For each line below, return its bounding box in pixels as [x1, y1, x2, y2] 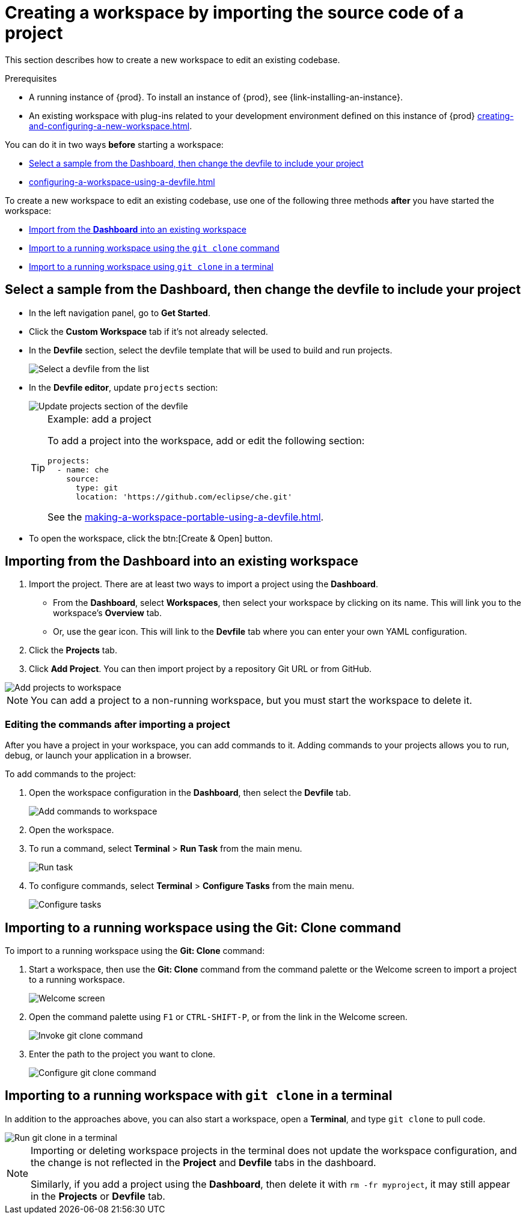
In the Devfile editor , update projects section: [29, 382, 218, 393]
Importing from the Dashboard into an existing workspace [5, 554, 359, 569]
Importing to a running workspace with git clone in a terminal [5, 1088, 393, 1104]
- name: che [57, 465, 109, 474]
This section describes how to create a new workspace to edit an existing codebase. [5, 54, 340, 65]
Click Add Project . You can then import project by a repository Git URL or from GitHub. [29, 664, 372, 674]
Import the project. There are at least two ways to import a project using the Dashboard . [29, 579, 378, 590]
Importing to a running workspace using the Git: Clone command [5, 920, 401, 935]
